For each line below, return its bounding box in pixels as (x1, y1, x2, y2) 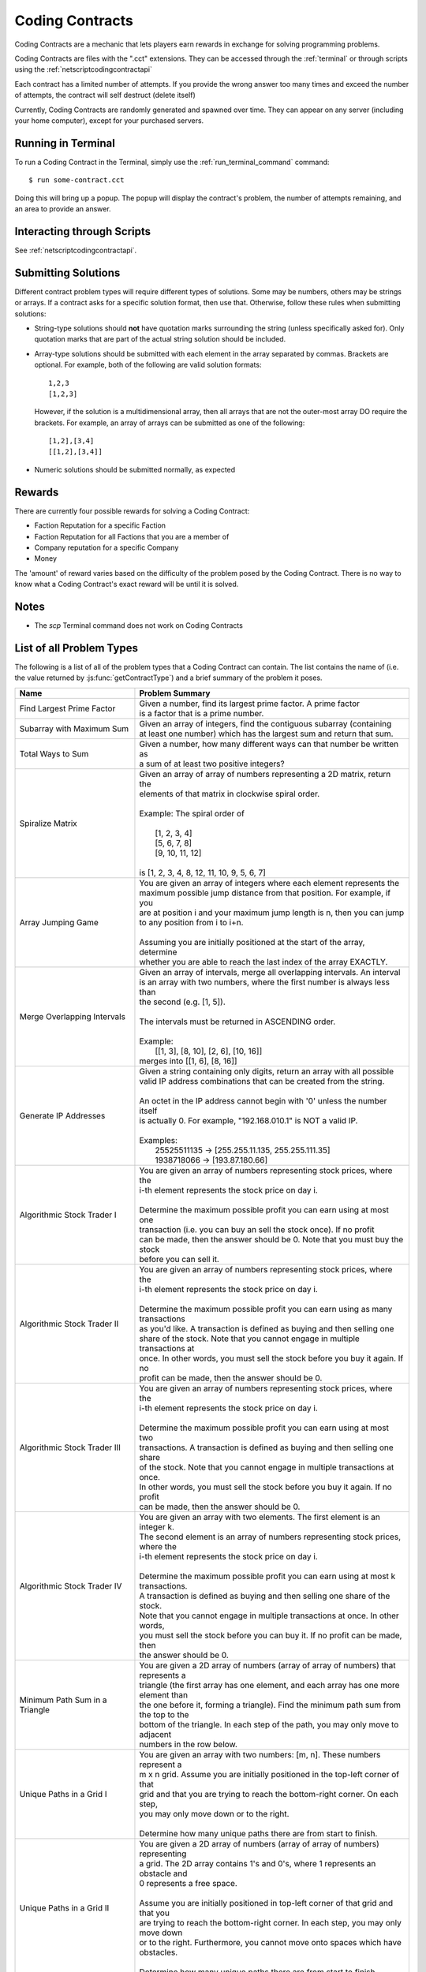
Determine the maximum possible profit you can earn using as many (139, 1303, 393, 1314)
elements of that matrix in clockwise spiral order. (139, 788, 320, 799)
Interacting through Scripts (14, 225, 151, 238)
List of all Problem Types (14, 641, 138, 655)
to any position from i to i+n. (139, 917, 244, 928)
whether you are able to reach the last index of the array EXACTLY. (139, 956, 388, 967)
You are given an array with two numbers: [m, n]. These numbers (139, 1749, 381, 1760)
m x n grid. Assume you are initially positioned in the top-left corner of (139, 1768, 400, 1780)
